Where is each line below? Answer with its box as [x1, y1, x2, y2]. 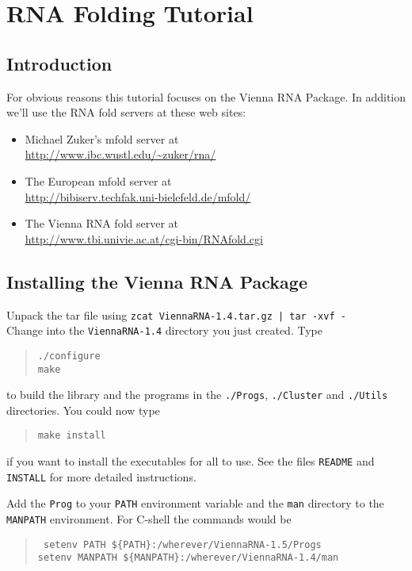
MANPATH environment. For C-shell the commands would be [6, 511, 292, 527]
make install [37, 430, 106, 442]
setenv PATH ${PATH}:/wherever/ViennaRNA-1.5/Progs [43, 538, 322, 550]
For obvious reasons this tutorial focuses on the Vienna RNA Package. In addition [6, 88, 406, 105]
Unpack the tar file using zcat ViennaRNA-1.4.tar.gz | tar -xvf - [6, 306, 346, 323]
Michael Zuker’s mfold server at [25, 130, 179, 147]
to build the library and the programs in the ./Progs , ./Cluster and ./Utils [6, 386, 388, 403]
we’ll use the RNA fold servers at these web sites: [6, 104, 246, 121]
